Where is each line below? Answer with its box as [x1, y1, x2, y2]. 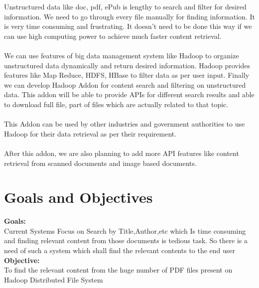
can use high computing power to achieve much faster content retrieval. [4, 30, 222, 41]
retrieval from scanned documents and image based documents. [4, 157, 197, 168]
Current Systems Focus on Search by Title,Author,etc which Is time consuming [4, 225, 246, 236]
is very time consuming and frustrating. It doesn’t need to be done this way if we [4, 21, 252, 31]
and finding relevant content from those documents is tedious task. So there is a [4, 235, 248, 246]
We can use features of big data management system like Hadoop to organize [4, 50, 239, 60]
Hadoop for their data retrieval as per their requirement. [4, 128, 177, 139]
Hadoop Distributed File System [4, 274, 103, 285]
